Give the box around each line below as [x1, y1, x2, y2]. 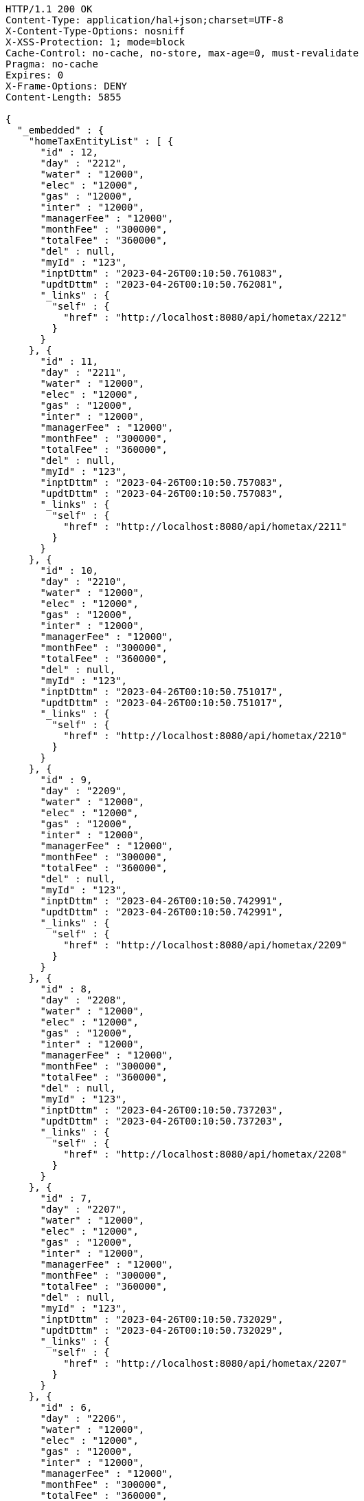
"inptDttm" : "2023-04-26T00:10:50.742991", [40, 895, 284, 906]
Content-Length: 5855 [5, 92, 122, 103]
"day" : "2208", [40, 994, 128, 1005]
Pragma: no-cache [5, 58, 98, 70]
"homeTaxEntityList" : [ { [28, 136, 174, 147]
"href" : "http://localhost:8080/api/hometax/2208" [63, 1149, 348, 1160]
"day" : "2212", [40, 158, 128, 169]
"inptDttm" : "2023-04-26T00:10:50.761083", [40, 268, 284, 279]
